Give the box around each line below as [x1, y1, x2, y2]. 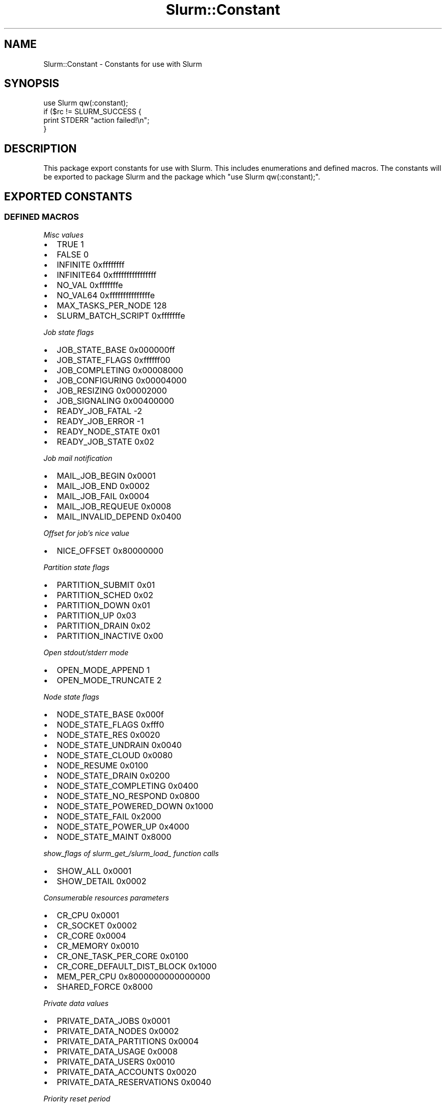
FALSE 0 [57, 249, 89, 260]
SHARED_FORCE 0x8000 [57, 981, 153, 992]
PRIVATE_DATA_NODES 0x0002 [57, 1025, 179, 1036]
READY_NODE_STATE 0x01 [57, 426, 160, 436]
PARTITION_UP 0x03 [57, 610, 136, 621]
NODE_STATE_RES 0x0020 [57, 729, 160, 740]
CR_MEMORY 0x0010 [57, 940, 139, 951]
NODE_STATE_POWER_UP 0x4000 [57, 821, 189, 832]
